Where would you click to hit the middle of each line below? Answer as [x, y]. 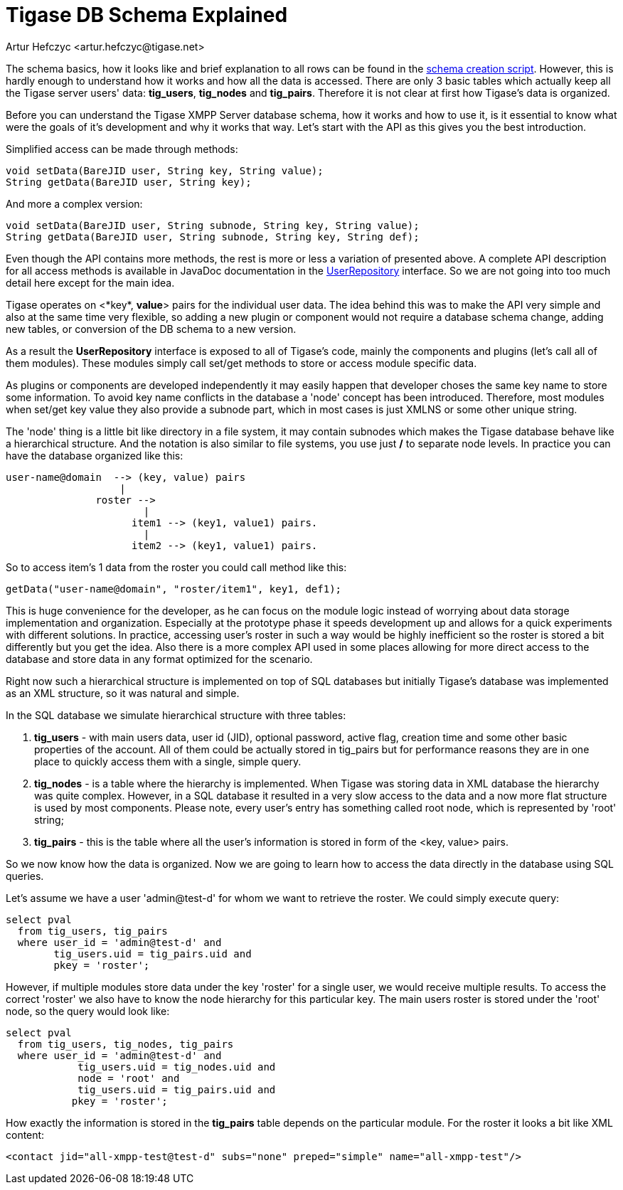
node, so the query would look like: [88, 1011]
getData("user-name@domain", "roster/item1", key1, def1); [174, 589]
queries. [25, 876]
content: [25, 1135]
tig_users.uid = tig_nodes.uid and [177, 1067]
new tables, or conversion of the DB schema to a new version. [151, 329]
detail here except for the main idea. [90, 282]
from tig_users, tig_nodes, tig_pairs [126, 1044]
